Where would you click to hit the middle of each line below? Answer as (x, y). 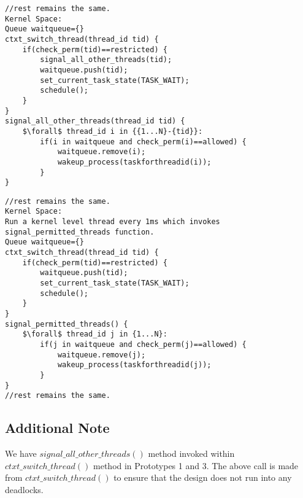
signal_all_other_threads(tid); (106, 60)
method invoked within (191, 453)
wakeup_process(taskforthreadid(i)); (134, 162)
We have (21, 453)
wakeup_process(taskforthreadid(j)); (134, 365)
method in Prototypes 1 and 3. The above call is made (196, 465)
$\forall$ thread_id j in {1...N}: (95, 334)
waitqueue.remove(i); (102, 152)
